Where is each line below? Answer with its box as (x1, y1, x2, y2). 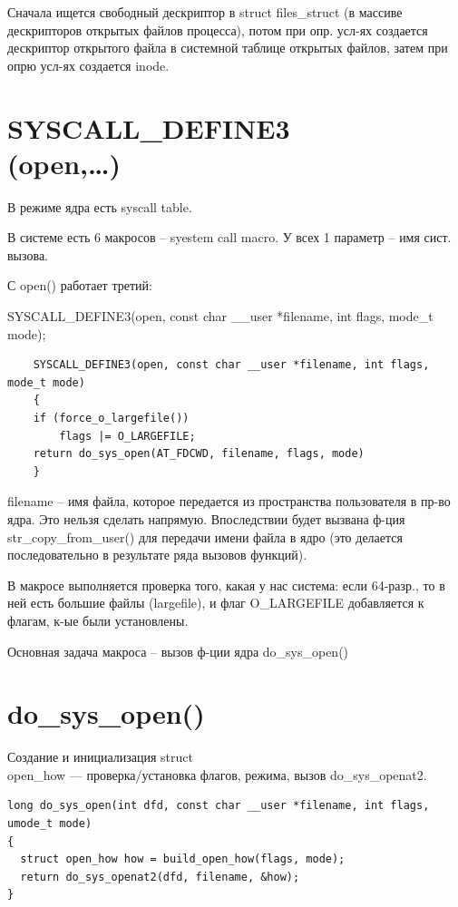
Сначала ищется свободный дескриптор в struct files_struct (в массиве (7, 3, 403, 21)
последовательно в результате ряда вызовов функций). (7, 545, 307, 564)
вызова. (7, 245, 48, 264)
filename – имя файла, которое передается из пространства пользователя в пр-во (7, 492, 451, 511)
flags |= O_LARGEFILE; (59, 429, 196, 443)
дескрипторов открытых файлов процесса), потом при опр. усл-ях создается (7, 20, 428, 39)
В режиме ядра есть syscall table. (7, 197, 192, 216)
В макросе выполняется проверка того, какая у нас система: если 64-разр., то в (7, 575, 445, 594)
